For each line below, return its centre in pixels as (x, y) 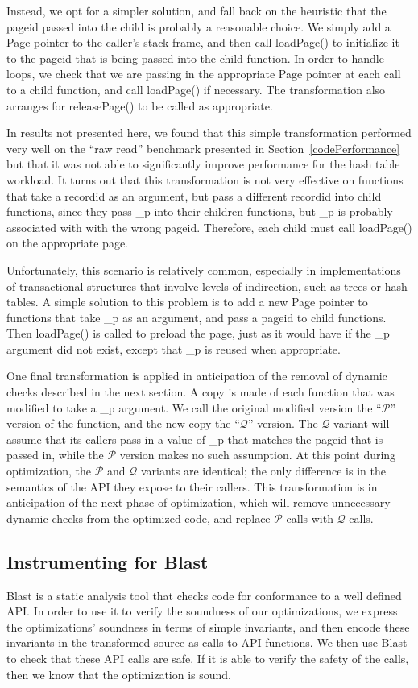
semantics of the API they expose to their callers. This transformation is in (192, 486)
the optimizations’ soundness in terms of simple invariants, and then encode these (208, 626)
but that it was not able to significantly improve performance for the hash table (203, 164)
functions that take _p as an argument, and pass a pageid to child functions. (197, 317)
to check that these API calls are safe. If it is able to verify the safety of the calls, (208, 658)
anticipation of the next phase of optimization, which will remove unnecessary (199, 502)
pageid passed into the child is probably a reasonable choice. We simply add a (199, 26)
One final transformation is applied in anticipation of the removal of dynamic (197, 376)
